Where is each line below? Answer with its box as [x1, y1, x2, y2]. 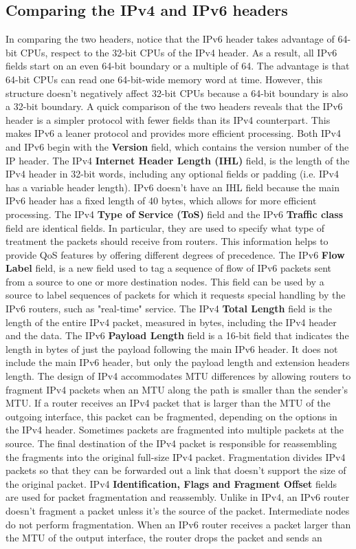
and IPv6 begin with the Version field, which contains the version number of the [5, 139, 349, 153]
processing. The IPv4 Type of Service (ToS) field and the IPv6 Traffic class [5, 206, 344, 221]
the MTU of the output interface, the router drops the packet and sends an [5, 530, 322, 545]
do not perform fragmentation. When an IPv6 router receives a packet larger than [5, 517, 351, 531]
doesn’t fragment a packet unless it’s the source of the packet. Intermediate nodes [5, 503, 350, 517]
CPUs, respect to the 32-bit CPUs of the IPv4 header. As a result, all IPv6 [20, 45, 337, 59]
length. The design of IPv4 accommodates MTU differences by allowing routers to [5, 369, 351, 383]
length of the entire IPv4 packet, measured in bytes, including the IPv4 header [5, 314, 337, 329]
